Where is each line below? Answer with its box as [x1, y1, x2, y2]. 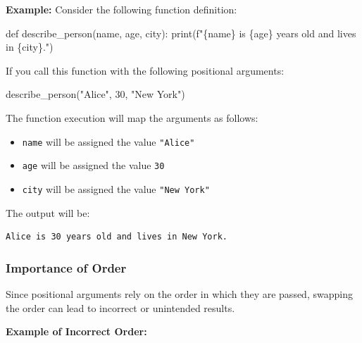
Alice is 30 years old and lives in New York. [6, 232, 227, 242]
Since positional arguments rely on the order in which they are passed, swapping [6, 286, 353, 301]
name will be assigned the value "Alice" [22, 134, 195, 149]
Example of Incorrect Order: [6, 324, 147, 339]
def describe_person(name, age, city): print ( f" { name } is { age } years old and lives [6, 25, 356, 40]
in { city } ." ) [6, 39, 54, 54]
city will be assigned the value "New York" [22, 181, 210, 196]
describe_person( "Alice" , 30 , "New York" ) [6, 87, 185, 101]
